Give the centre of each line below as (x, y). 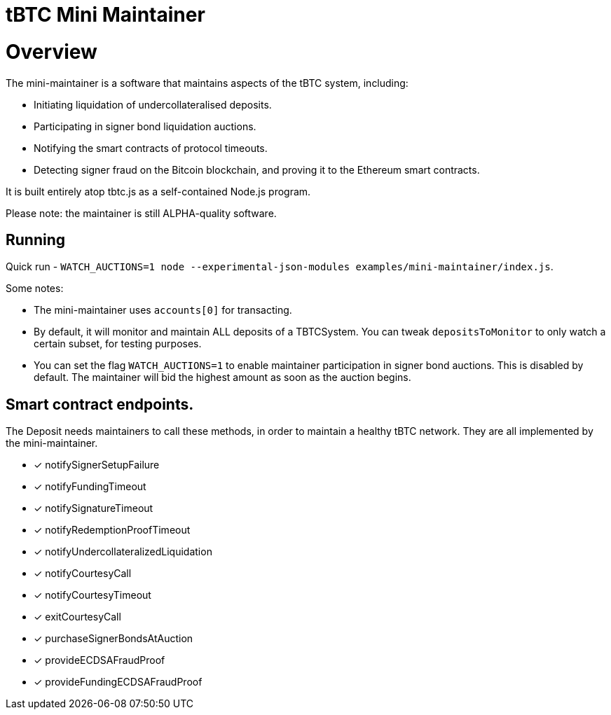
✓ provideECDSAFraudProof (99, 660)
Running (36, 240)
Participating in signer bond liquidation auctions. (145, 126)
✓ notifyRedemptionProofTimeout (112, 530)
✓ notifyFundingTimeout (90, 487)
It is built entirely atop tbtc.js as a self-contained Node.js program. (158, 191)
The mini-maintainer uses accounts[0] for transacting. (163, 310)
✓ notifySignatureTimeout (94, 508)
